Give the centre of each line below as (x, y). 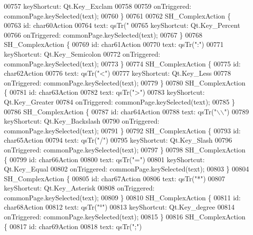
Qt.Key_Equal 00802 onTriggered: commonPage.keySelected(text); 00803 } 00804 (126, 169)
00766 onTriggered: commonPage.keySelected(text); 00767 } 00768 (103, 34)
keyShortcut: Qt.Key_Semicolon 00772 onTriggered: (82, 53)
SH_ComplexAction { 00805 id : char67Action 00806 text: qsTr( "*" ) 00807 (115, 178)
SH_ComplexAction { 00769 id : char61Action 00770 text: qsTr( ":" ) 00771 (114, 44)
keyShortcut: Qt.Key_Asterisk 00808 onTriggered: (79, 188)
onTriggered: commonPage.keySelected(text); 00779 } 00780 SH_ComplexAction (125, 82)
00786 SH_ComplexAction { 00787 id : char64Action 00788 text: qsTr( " (110, 111)
